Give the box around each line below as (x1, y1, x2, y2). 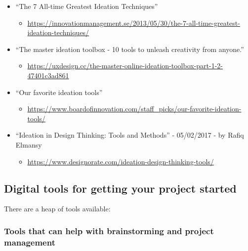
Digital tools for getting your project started (4, 180, 237, 196)
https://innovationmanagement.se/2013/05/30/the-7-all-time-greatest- (27, 17, 240, 28)
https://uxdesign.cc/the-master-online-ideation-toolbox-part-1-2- (27, 60, 223, 71)
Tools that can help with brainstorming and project (4, 224, 214, 237)
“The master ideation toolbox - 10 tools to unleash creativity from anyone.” (15, 44, 244, 54)
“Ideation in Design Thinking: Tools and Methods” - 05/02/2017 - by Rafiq (15, 130, 244, 140)
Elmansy (15, 139, 42, 150)
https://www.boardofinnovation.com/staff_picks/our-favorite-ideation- (27, 103, 242, 114)
